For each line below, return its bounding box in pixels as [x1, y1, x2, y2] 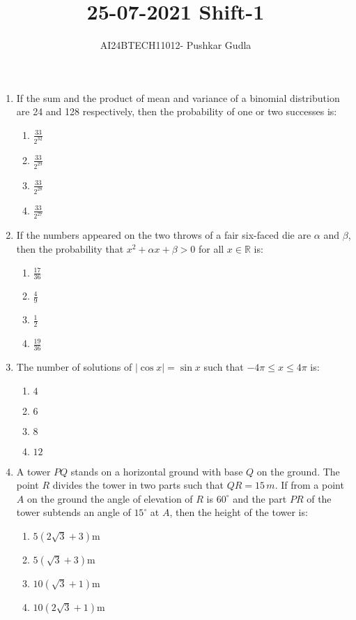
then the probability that [16, 242, 124, 256]
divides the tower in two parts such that [52, 478, 224, 492]
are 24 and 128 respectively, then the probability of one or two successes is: [16, 104, 337, 119]
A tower [16, 464, 51, 478]
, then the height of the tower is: [169, 505, 308, 519]
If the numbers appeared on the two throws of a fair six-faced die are [16, 228, 311, 242]
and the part [233, 491, 287, 505]
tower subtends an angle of [16, 505, 131, 519]
